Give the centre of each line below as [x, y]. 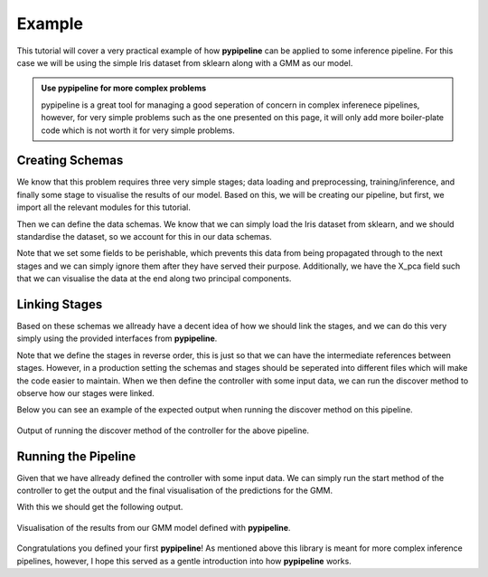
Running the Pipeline [76, 456]
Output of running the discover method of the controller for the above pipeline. [163, 430]
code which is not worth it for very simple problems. [138, 130]
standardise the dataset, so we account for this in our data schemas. [145, 236]
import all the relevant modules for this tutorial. [104, 207]
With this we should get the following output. [100, 507]
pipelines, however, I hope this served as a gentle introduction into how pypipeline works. [184, 561]
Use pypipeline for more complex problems [124, 88]
